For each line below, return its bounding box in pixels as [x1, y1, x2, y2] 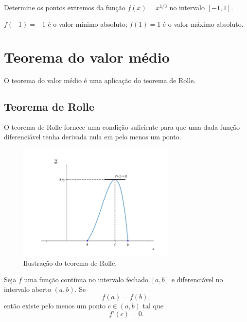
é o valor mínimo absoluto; [48, 18, 127, 29]
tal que [142, 301, 163, 311]
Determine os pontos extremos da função [4, 2, 125, 12]
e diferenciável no [171, 274, 223, 285]
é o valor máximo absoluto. [162, 18, 244, 29]
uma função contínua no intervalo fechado [24, 274, 149, 285]
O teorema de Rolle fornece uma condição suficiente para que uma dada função [4, 122, 240, 132]
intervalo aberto [4, 284, 51, 294]
